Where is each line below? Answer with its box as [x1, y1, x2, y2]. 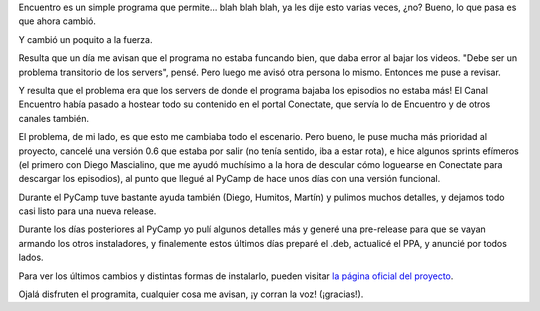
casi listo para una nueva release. [18, 205, 157, 217]
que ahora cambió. [18, 15, 97, 27]
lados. [18, 251, 44, 264]
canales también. [18, 112, 90, 124]
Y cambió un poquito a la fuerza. [18, 33, 153, 45]
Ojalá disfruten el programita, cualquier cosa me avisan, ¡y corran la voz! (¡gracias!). [18, 288, 364, 300]
